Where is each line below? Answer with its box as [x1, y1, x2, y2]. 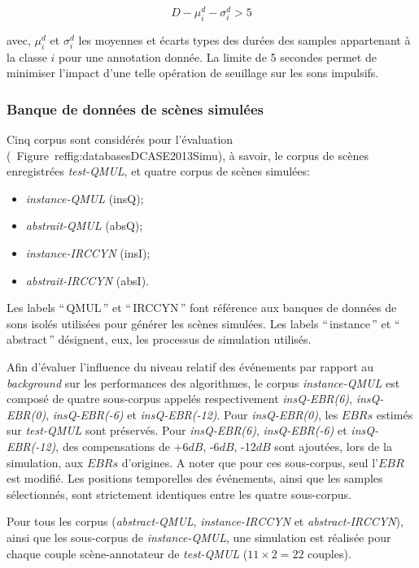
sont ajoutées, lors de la [274, 437, 392, 454]
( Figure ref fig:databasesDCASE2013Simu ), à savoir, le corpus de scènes [7, 146, 369, 163]
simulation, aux [7, 453, 84, 470]
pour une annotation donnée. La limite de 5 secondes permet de [59, 48, 377, 65]
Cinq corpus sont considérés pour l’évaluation [7, 131, 234, 148]
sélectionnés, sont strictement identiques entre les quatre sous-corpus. [7, 485, 351, 502]
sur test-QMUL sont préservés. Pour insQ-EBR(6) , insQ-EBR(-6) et [7, 422, 347, 439]
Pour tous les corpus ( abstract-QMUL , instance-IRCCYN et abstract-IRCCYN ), [7, 513, 404, 530]
